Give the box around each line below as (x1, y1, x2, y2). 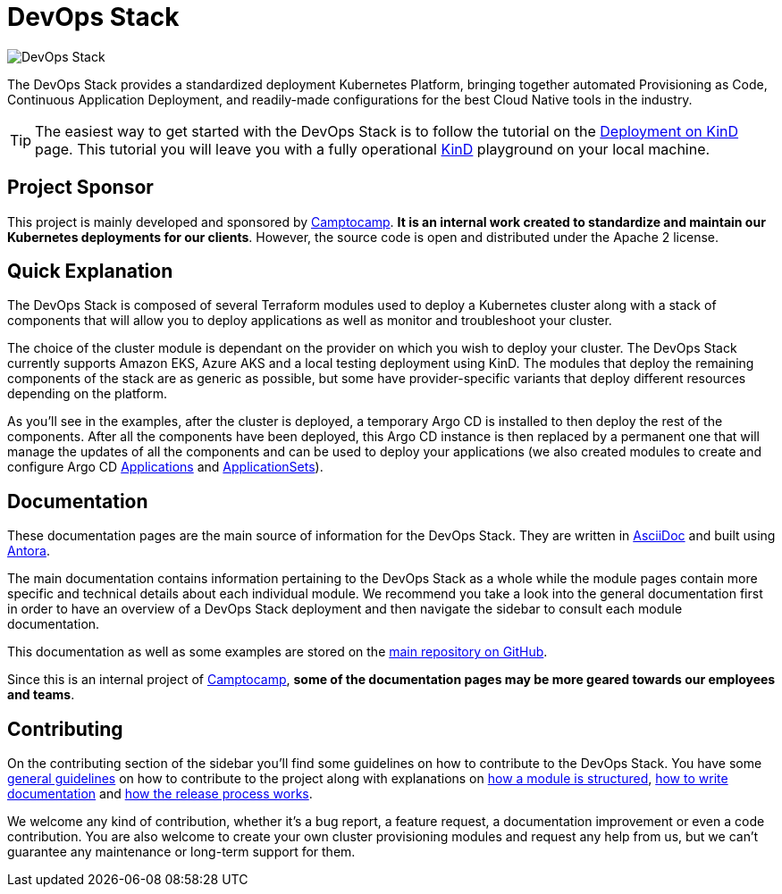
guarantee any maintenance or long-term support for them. (7, 844, 356, 860)
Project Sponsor (7, 176, 154, 199)
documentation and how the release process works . (7, 786, 313, 802)
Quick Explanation (7, 260, 173, 283)
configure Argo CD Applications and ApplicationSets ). (7, 459, 324, 475)
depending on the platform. (7, 386, 168, 402)
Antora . (7, 543, 50, 559)
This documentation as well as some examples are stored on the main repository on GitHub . (7, 644, 548, 660)
